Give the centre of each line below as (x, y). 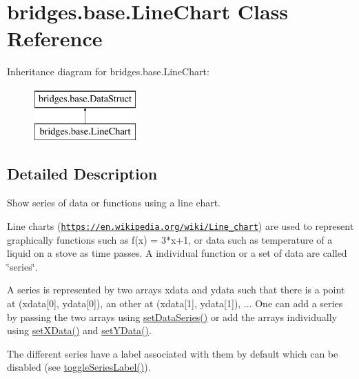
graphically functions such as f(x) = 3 (86, 239)
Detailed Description (82, 174)
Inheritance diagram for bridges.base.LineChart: (108, 71)
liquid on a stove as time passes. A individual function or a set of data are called (177, 253)
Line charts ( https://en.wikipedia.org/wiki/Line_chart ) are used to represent (181, 225)
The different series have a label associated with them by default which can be (173, 353)
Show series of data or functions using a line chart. (114, 203)
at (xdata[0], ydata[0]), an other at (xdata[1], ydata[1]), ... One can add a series (175, 303)
